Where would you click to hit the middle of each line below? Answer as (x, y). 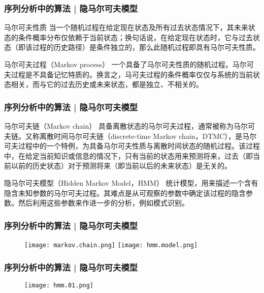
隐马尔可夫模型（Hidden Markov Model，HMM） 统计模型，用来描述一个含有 (131, 182)
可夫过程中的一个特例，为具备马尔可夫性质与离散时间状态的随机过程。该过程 (132, 146)
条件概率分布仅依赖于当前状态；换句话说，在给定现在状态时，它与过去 (135, 37)
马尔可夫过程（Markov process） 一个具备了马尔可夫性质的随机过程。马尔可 (129, 64)
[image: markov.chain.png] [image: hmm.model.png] (111, 245)
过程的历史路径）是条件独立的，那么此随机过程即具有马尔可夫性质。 (146, 47)
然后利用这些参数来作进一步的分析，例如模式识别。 (103, 203)
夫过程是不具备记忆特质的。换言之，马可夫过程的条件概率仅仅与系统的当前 (128, 74)
